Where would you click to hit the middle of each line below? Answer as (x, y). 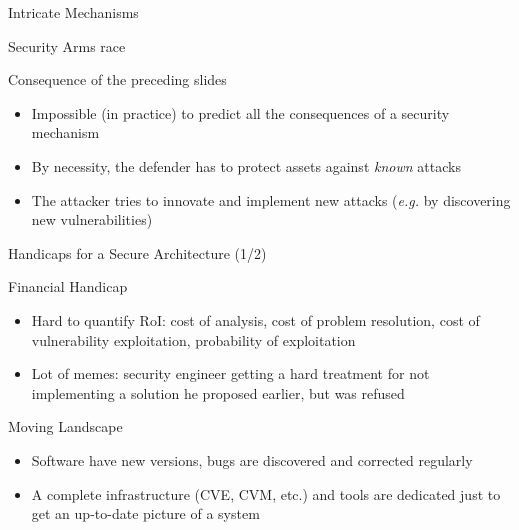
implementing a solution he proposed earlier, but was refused (218, 392)
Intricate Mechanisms (73, 12)
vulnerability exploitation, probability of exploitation (193, 339)
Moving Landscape (65, 426)
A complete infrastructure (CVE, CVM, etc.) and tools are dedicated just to (266, 493)
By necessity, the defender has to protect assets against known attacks (246, 165)
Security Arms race (67, 45)
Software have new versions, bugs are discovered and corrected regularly (252, 459)
